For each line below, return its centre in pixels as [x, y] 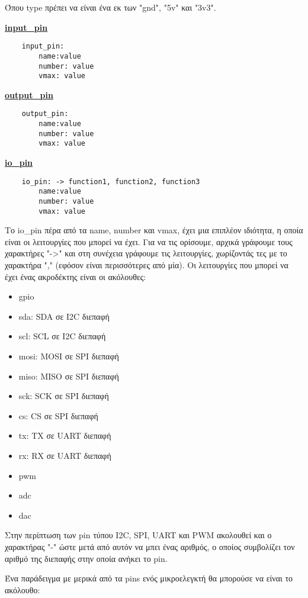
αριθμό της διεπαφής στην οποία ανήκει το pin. [86, 558]
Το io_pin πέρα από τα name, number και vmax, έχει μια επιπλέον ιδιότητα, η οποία [154, 230]
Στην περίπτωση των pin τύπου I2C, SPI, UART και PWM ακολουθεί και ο [138, 535]
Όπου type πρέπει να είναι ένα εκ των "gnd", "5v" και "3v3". [110, 7]
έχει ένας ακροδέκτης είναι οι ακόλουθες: [76, 276]
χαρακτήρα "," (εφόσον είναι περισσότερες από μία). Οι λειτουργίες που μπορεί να [147, 265]
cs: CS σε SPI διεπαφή [58, 415]
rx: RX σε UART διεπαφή [65, 455]
